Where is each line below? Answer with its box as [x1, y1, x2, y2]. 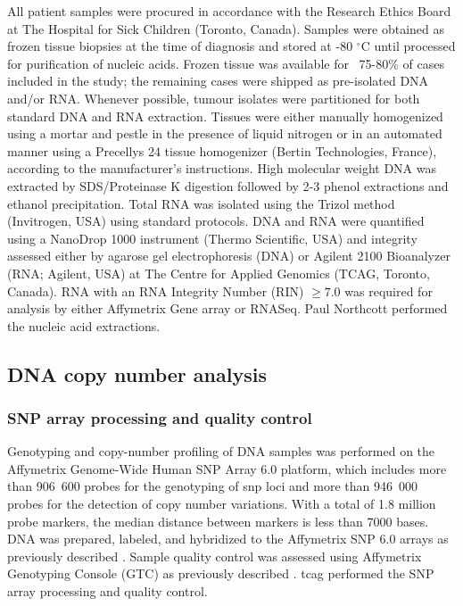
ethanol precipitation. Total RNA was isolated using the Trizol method [7, 194, 395, 212]
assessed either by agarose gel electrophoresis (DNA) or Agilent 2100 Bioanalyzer [7, 246, 451, 265]
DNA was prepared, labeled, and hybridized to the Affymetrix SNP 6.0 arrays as [7, 529, 449, 548]
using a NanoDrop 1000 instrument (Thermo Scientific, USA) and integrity [7, 228, 418, 247]
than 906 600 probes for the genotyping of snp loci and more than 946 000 [7, 477, 418, 495]
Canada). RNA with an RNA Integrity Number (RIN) [7, 281, 304, 300]
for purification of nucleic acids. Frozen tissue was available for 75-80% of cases [7, 54, 444, 72]
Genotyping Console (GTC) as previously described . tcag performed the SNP [7, 564, 434, 583]
